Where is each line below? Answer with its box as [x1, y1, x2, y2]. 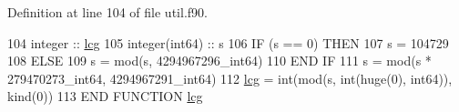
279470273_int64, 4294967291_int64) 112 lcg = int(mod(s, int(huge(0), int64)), [7, 68, 453, 87]
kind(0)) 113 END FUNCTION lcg [7, 87, 203, 106]
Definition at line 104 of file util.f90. [7, 3, 208, 21]
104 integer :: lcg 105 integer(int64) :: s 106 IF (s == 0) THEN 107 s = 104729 [7, 33, 449, 52]
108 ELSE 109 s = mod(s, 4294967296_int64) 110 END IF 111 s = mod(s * [7, 51, 432, 70]
